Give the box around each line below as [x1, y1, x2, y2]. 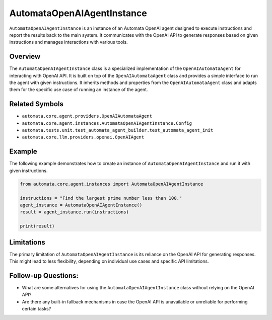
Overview [9, 52, 41, 61]
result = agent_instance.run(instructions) [20, 209, 129, 215]
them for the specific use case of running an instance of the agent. [9, 87, 148, 93]
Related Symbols [9, 100, 64, 108]
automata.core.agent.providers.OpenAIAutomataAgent [22, 113, 153, 119]
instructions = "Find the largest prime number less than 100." [20, 195, 182, 201]
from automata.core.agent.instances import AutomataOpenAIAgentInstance [20, 181, 203, 187]
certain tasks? [22, 306, 51, 312]
